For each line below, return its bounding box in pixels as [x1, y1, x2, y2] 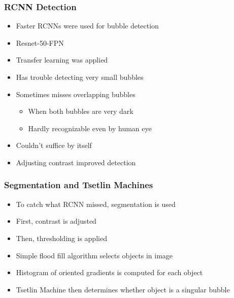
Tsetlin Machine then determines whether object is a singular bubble [16, 284, 230, 294]
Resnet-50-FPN [16, 37, 64, 48]
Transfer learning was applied [16, 54, 108, 65]
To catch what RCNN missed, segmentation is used [16, 198, 176, 209]
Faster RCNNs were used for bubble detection [16, 20, 159, 31]
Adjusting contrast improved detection [16, 157, 136, 167]
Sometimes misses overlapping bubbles [16, 88, 136, 99]
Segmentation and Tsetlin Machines [4, 178, 153, 191]
